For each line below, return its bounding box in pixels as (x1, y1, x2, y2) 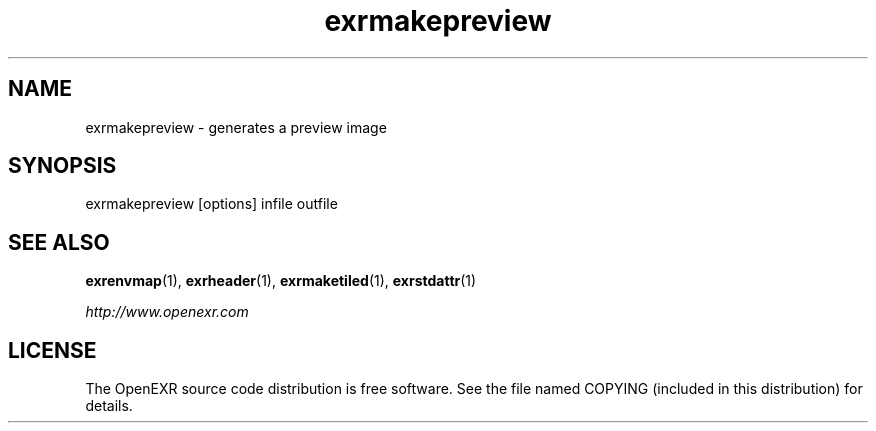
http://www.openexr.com (85, 303, 249, 321)
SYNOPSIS (8, 153, 117, 179)
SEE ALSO (8, 229, 110, 255)
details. (85, 397, 133, 415)
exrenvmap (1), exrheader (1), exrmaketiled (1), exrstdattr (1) (85, 272, 477, 290)
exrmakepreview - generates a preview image (85, 118, 387, 136)
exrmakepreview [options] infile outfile (85, 195, 338, 213)
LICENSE (8, 337, 97, 363)
